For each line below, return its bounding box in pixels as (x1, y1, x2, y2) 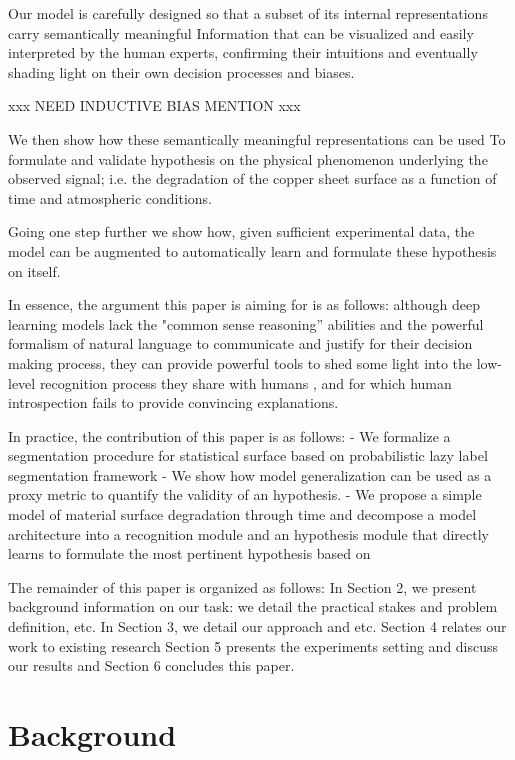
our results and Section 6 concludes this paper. (8, 655, 295, 676)
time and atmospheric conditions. (8, 187, 212, 208)
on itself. (8, 260, 61, 281)
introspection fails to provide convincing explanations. (8, 392, 339, 413)
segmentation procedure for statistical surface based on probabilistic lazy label (8, 445, 488, 466)
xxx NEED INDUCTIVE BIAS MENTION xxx (8, 95, 301, 116)
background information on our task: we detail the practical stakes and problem (8, 596, 498, 617)
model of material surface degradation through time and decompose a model (8, 504, 477, 525)
